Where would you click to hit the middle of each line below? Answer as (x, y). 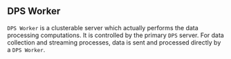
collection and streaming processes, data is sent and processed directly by (114, 42)
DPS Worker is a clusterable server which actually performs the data (103, 27)
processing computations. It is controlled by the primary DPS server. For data (116, 35)
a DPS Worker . (26, 49)
